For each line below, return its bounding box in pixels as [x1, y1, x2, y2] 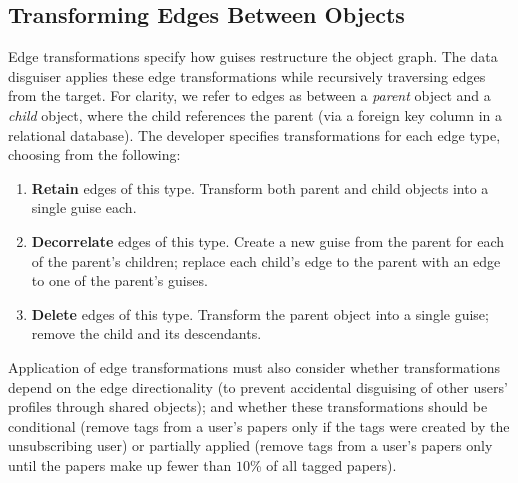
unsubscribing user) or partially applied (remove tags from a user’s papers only [8, 435, 493, 456]
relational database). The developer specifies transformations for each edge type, [8, 124, 501, 145]
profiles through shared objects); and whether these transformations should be [8, 396, 488, 417]
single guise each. [31, 197, 137, 218]
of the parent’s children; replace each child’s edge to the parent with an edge [31, 250, 501, 271]
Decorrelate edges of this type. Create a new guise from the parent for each [31, 230, 505, 251]
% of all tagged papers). [250, 454, 397, 475]
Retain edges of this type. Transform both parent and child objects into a [31, 177, 489, 198]
